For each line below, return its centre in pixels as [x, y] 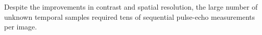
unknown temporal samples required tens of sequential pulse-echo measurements [130, 16]
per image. [21, 27]
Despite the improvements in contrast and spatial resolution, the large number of [131, 7]
